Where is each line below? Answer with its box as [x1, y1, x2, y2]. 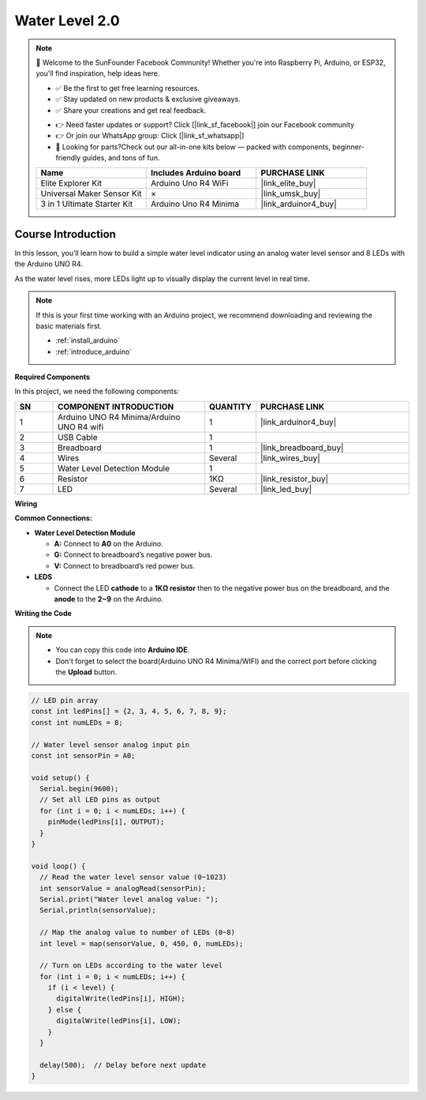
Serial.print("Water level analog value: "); [39, 895, 219, 903]
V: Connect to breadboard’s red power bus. [54, 561, 195, 570]
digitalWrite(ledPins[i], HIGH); [56, 994, 185, 1003]
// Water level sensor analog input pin [31, 740, 189, 749]
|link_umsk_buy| [260, 188, 321, 199]
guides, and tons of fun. [82, 153, 160, 163]
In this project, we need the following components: [14, 387, 179, 396]
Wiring [14, 498, 38, 509]
